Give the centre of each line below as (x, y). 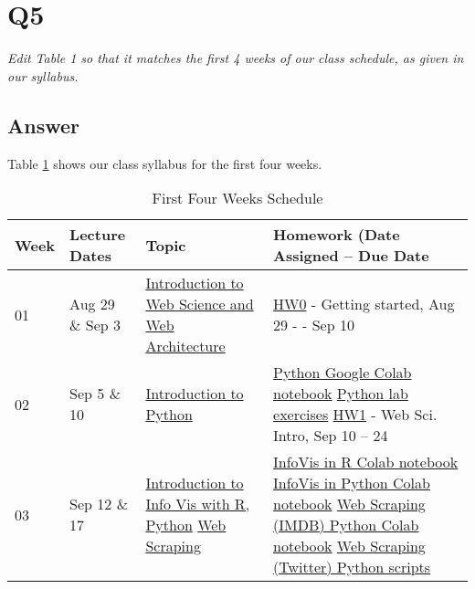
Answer (44, 125)
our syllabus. (43, 75)
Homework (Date (337, 235)
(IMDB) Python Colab (346, 525)
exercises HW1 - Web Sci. (355, 415)
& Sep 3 (95, 325)
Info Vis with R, (198, 504)
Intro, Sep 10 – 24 (331, 436)
